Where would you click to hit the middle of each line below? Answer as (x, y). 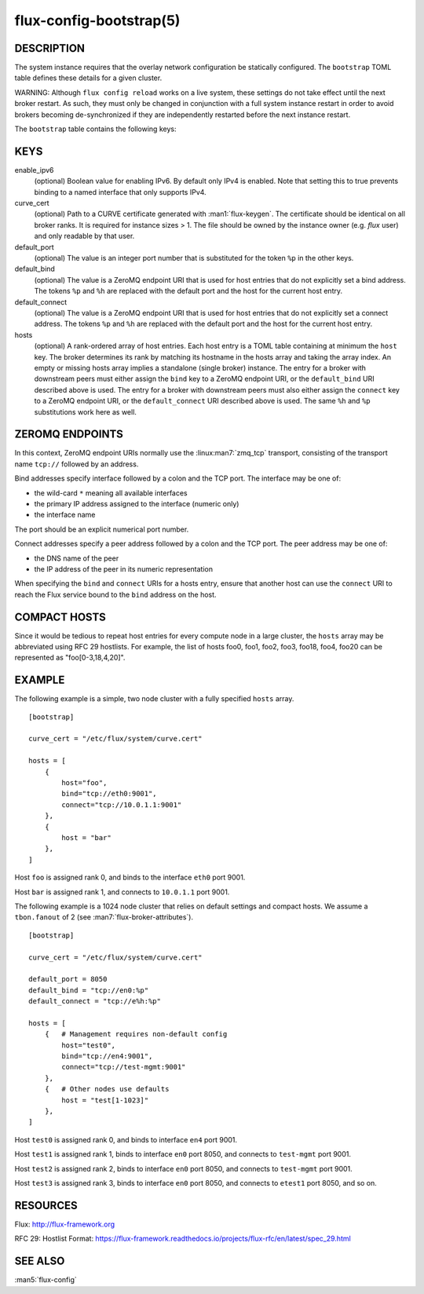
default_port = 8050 (68, 979)
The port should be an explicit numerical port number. (102, 529)
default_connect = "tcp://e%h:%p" (95, 1002)
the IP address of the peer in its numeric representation (124, 568)
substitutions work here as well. (86, 411)
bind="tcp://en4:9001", (107, 1056)
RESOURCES (46, 1205)
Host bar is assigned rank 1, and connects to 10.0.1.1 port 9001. (122, 892)
